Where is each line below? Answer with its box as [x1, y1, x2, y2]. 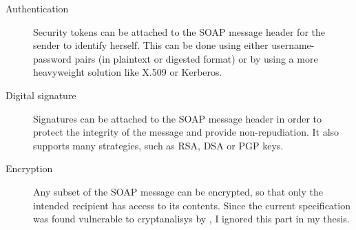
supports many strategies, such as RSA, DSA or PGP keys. [33, 138, 284, 152]
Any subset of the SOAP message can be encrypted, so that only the [33, 184, 323, 198]
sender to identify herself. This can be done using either [33, 38, 269, 52]
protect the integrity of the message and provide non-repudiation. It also [33, 125, 339, 139]
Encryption [6, 161, 53, 176]
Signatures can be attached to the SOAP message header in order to [33, 111, 322, 125]
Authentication [6, 1, 69, 15]
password [33, 51, 72, 65]
